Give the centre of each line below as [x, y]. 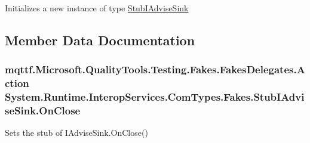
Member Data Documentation [100, 40]
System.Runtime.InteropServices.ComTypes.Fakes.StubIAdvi [155, 97]
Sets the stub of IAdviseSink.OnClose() [76, 133]
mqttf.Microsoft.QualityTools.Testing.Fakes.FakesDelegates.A [155, 69]
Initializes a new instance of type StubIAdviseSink [97, 8]
